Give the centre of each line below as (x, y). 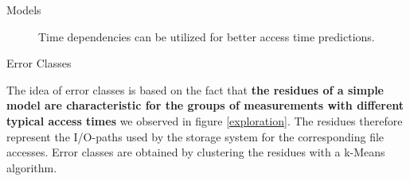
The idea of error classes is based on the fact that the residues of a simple (195, 89)
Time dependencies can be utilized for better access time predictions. (207, 36)
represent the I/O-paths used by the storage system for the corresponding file (195, 136)
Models (24, 10)
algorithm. (32, 167)
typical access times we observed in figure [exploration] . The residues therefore (205, 120)
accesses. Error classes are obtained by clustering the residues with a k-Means (196, 152)
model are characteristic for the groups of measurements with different (205, 105)
